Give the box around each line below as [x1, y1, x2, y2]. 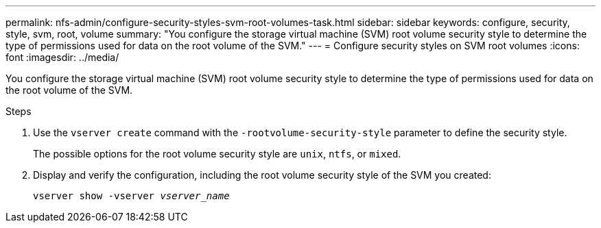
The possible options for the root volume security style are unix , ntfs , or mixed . [33, 148, 401, 160]
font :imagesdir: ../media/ [5, 51, 119, 63]
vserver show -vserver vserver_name [33, 190, 230, 201]
